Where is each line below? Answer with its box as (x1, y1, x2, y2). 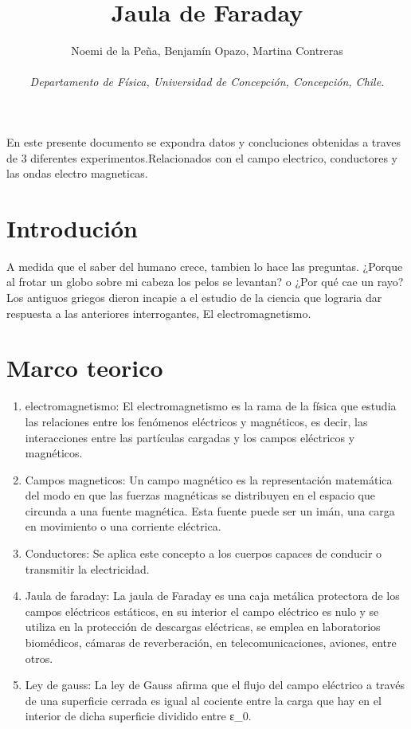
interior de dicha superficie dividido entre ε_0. (25, 707, 252, 724)
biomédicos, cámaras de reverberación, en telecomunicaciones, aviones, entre (25, 634, 397, 651)
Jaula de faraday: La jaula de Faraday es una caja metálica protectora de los (25, 587, 400, 604)
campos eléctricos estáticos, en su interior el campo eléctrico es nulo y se (25, 602, 379, 619)
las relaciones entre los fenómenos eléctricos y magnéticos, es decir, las (25, 413, 368, 429)
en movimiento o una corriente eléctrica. (25, 518, 221, 535)
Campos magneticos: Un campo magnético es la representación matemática (25, 471, 393, 488)
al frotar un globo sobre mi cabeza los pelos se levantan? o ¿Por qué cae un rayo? (6, 273, 404, 290)
